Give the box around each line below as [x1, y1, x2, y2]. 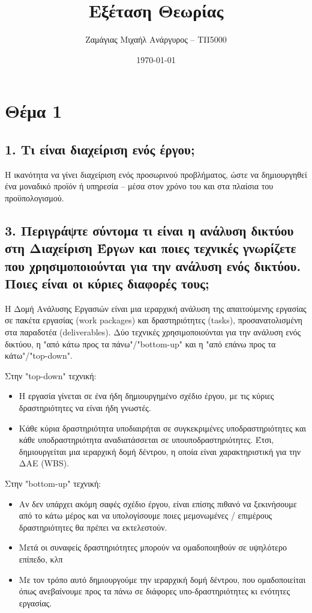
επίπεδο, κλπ [19, 552, 63, 565]
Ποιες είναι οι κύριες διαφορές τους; [5, 274, 209, 293]
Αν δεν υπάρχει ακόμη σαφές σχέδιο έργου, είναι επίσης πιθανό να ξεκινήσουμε [19, 497, 297, 510]
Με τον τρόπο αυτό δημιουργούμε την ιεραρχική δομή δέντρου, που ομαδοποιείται [19, 573, 306, 585]
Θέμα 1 [5, 99, 62, 123]
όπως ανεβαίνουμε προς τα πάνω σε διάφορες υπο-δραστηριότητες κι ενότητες [19, 585, 290, 597]
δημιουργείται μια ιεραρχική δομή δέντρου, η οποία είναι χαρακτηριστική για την [19, 445, 301, 457]
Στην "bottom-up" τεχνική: [5, 477, 101, 489]
